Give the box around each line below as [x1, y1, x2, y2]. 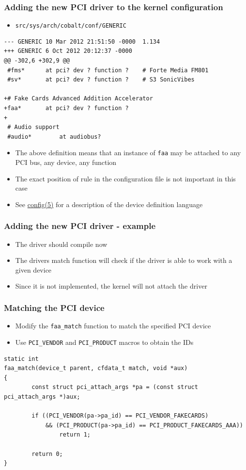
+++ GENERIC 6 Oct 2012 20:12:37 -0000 [4, 48, 132, 55]
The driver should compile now [15, 239, 108, 249]
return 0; [31, 450, 63, 457]
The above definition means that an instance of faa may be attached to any [15, 147, 241, 158]
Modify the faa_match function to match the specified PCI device [15, 321, 211, 331]
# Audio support [7, 124, 60, 131]
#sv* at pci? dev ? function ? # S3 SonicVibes [7, 76, 195, 83]
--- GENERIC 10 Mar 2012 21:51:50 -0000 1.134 [4, 38, 160, 45]
